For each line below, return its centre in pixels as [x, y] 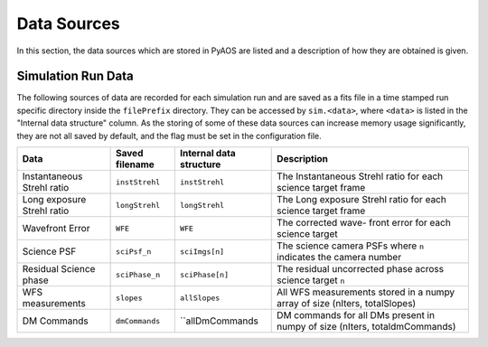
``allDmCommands [219, 321]
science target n [311, 280]
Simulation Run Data [75, 76]
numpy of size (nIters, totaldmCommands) [366, 327]
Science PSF [49, 251]
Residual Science [59, 269]
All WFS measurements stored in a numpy [366, 292]
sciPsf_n [134, 252]
